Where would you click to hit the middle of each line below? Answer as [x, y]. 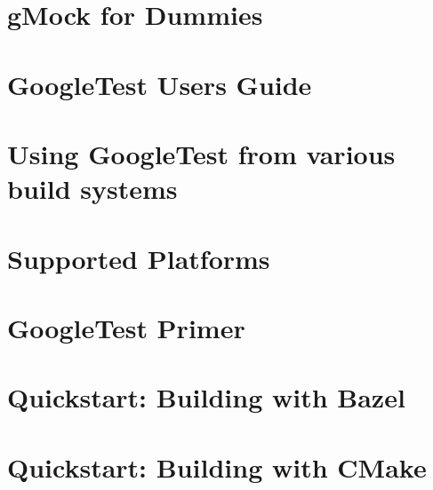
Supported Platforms [139, 258]
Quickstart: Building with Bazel [206, 397]
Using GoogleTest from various [201, 153]
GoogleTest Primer [126, 327]
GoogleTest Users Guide [160, 84]
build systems [92, 189]
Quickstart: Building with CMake [217, 466]
